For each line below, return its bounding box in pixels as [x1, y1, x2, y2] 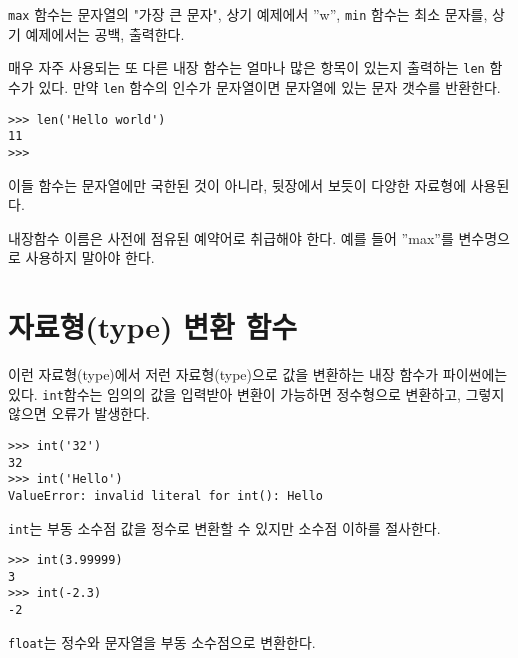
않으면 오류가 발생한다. [8, 403, 151, 424]
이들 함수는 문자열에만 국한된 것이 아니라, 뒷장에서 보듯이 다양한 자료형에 [8, 174, 467, 195]
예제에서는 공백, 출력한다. [25, 23, 185, 44]
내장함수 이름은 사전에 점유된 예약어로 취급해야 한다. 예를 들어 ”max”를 [8, 227, 454, 248]
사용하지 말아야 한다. [25, 247, 155, 268]
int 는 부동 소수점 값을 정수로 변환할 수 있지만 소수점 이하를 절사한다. [8, 517, 441, 538]
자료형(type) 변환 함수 [8, 306, 297, 347]
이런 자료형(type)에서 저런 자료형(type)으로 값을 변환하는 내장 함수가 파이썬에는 [8, 364, 508, 385]
